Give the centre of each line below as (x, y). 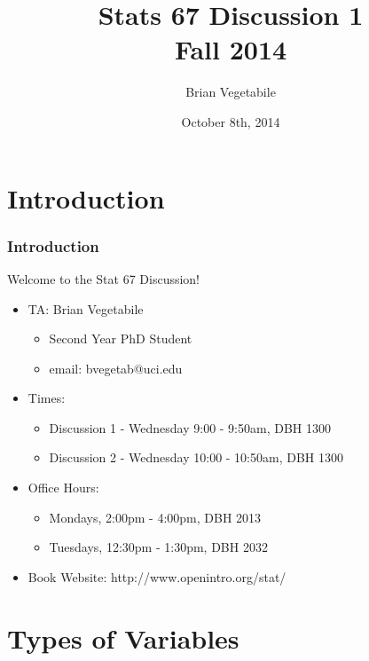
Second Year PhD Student (121, 338)
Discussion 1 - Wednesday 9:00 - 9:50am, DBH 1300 (190, 427)
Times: (47, 398)
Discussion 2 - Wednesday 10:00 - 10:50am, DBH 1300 (196, 457)
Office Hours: (63, 488)
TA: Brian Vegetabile (86, 308)
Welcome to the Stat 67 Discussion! (104, 278)
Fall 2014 (231, 49)
